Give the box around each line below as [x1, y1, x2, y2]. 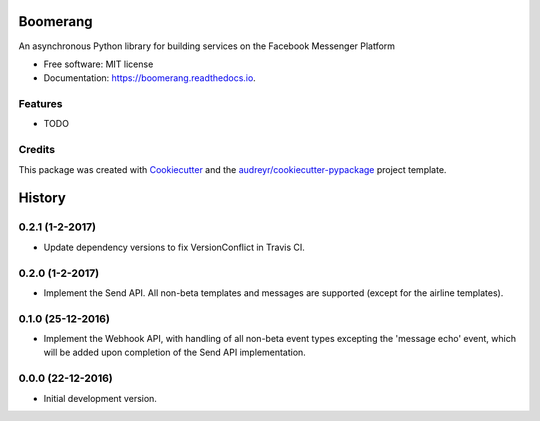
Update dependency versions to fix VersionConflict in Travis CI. [43, 241, 305, 253]
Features [18, 97, 63, 111]
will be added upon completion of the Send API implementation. [43, 346, 307, 359]
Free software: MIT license [43, 58, 154, 70]
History [18, 190, 67, 207]
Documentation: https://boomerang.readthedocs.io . [43, 72, 257, 84]
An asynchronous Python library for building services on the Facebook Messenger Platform [18, 40, 395, 52]
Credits [18, 143, 55, 157]
